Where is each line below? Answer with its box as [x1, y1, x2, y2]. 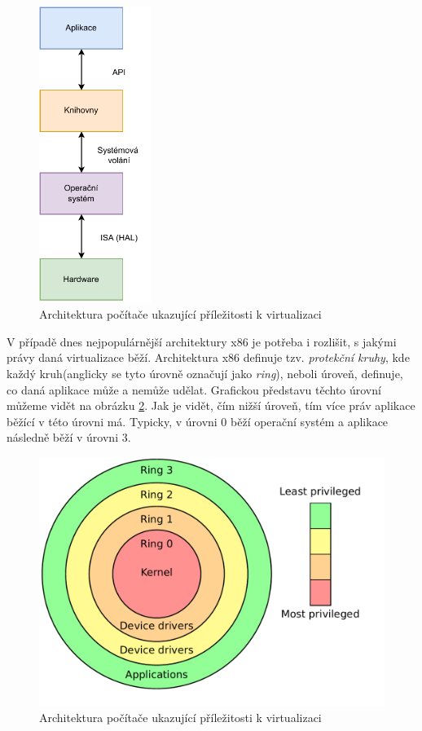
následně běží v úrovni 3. [7, 429, 131, 446]
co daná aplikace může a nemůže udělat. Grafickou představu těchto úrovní [7, 381, 381, 398]
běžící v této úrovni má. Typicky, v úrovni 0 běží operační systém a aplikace [7, 412, 389, 429]
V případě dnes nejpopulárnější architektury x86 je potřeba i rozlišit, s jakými [7, 332, 397, 350]
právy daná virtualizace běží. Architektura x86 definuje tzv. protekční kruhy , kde [7, 349, 410, 366]
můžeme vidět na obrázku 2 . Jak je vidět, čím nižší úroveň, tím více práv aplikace [7, 397, 415, 414]
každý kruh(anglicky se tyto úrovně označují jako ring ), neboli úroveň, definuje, [7, 365, 403, 382]
